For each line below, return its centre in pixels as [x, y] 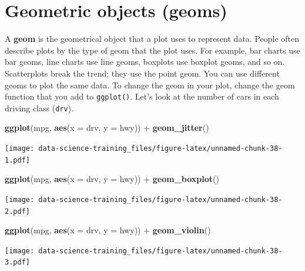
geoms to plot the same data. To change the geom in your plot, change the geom [150, 85]
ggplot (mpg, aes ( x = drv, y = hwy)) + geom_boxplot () [112, 179]
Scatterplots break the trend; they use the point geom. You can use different [142, 73]
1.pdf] [17, 160]
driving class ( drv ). [39, 108]
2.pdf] [17, 211]
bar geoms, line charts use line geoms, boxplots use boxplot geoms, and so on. [145, 62]
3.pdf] [17, 262]
